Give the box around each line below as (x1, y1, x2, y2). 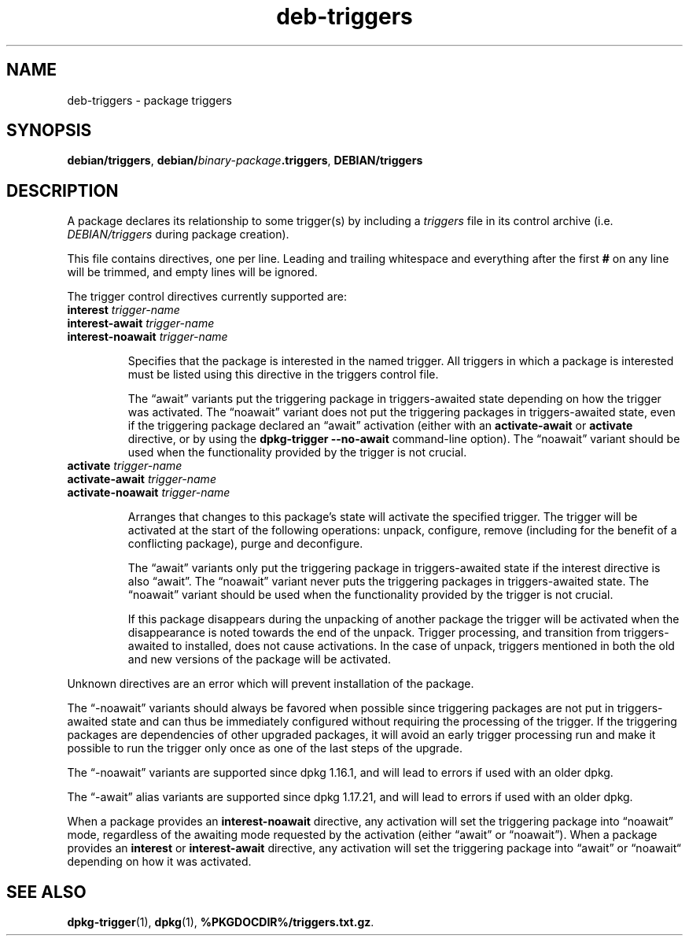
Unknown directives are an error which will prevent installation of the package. (67, 677, 474, 691)
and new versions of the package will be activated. (127, 652, 392, 667)
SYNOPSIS (6, 120, 92, 141)
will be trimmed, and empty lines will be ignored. (67, 265, 318, 279)
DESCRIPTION (6, 180, 119, 201)
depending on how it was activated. (67, 855, 252, 869)
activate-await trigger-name (67, 472, 216, 486)
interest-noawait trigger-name (67, 330, 228, 344)
